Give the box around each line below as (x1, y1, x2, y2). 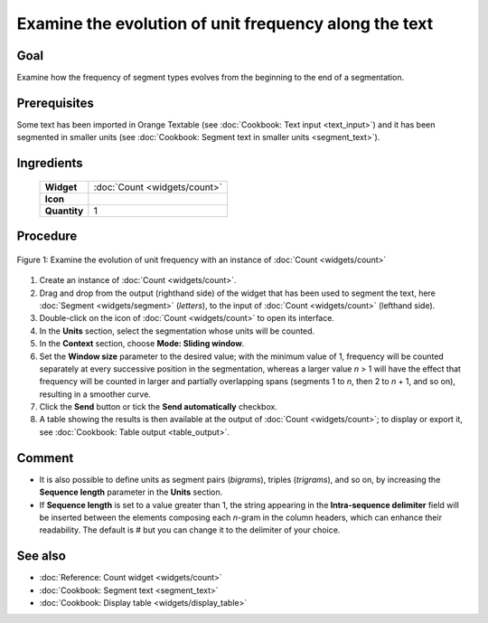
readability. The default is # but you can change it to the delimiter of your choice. (39, 524, 341, 535)
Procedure (16, 229, 78, 244)
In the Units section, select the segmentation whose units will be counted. (39, 326, 315, 336)
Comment (16, 450, 74, 466)
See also (16, 548, 67, 564)
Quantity (44, 204, 84, 217)
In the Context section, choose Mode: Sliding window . (39, 338, 245, 349)
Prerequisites (16, 95, 94, 110)
